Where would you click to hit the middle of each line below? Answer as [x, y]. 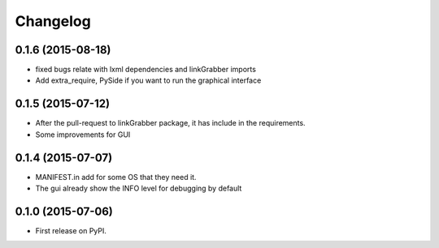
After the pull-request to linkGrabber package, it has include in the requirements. [170, 123]
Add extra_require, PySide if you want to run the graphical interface [148, 80]
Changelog [53, 21]
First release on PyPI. [71, 230]
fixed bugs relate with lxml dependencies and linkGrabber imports [146, 70]
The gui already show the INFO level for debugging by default [139, 188]
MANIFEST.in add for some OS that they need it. [116, 177]
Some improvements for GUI [83, 135]
